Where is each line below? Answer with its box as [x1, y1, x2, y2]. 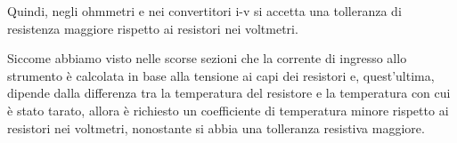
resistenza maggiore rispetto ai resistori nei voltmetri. [7, 19, 298, 37]
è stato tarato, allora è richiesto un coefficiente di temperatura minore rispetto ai [7, 100, 449, 119]
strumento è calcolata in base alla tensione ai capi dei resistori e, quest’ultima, [7, 66, 435, 84]
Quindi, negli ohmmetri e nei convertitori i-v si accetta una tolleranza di [7, 2, 402, 20]
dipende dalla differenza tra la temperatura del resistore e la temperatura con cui [7, 83, 451, 102]
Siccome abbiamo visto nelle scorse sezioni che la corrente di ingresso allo [7, 49, 407, 68]
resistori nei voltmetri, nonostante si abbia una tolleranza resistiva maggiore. [7, 118, 425, 137]
